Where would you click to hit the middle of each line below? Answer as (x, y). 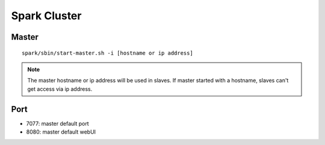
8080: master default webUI (61, 132)
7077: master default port (58, 123)
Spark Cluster (46, 16)
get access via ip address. (60, 89)
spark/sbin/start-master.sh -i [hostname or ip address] (108, 53)
